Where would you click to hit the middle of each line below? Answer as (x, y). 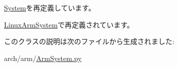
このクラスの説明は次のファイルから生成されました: (89, 41)
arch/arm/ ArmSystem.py (43, 58)
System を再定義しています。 (50, 7)
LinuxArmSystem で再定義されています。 (69, 24)
